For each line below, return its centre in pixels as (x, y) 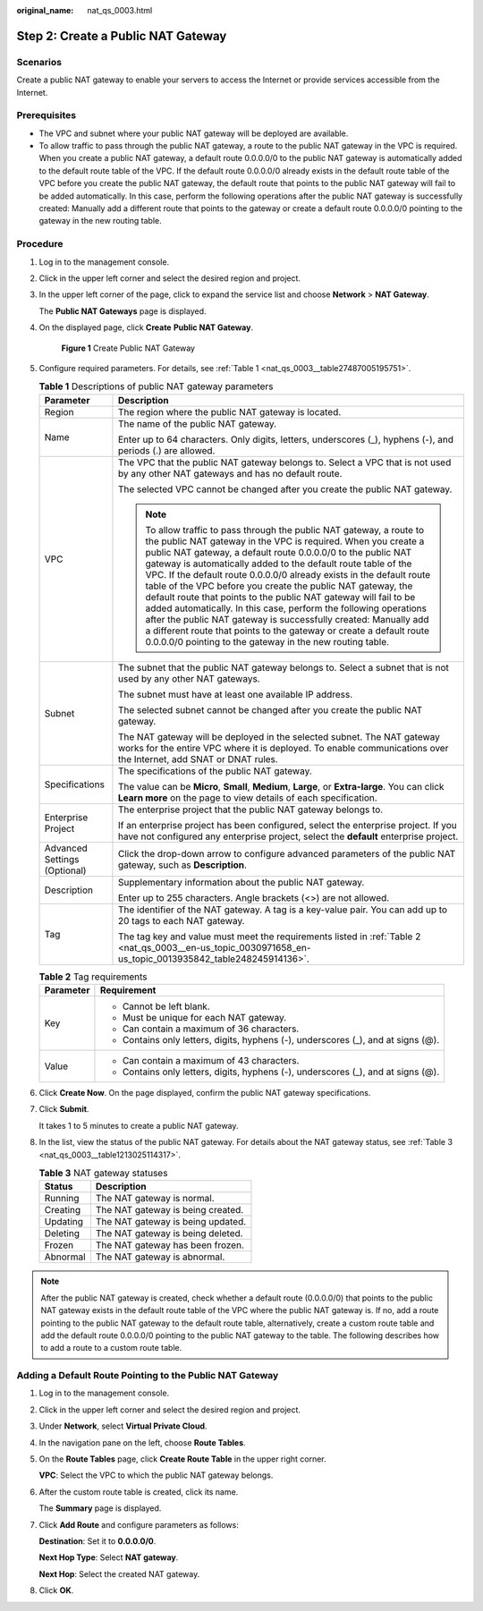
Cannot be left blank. (166, 1006)
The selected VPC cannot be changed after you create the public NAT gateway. (285, 489)
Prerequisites (46, 115)
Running (62, 1199)
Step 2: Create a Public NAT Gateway (122, 36)
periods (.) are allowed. (166, 450)
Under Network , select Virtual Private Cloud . (123, 1426)
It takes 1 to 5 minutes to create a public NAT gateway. (139, 1125)
